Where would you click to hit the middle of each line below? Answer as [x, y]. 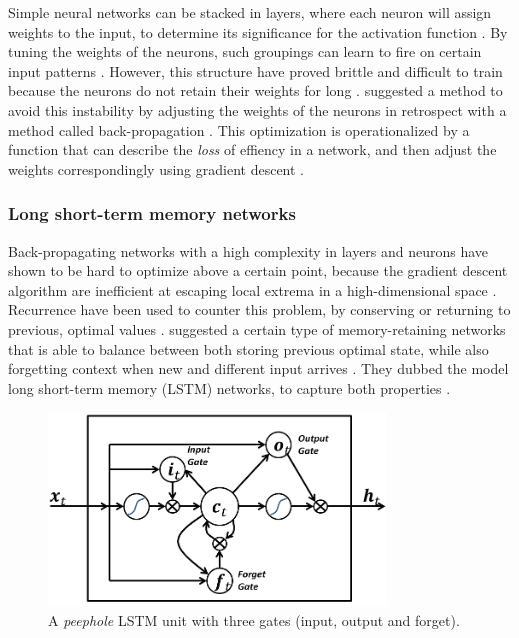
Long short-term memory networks [152, 213]
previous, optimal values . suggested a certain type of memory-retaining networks [257, 328]
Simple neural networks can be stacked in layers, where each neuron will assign [250, 12]
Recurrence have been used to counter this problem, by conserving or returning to [259, 309]
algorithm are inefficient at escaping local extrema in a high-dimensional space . [252, 289]
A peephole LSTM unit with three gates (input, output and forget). [254, 619]
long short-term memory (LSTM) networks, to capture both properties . [229, 387]
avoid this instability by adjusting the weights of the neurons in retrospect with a [257, 109]
